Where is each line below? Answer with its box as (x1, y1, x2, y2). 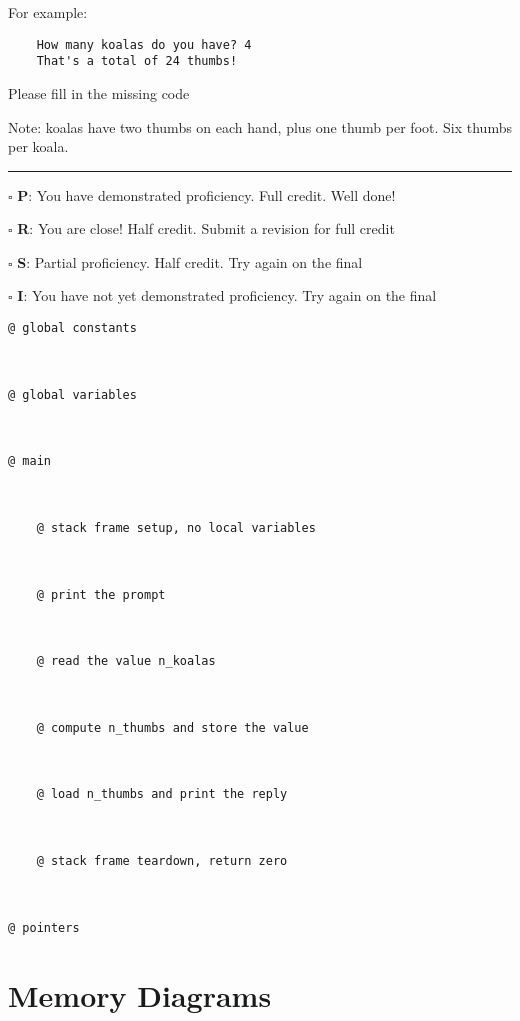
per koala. (8, 136, 69, 157)
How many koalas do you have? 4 (36, 37, 252, 52)
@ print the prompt (36, 587, 166, 602)
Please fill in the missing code (8, 82, 190, 103)
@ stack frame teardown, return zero (36, 854, 288, 869)
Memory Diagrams (8, 974, 272, 1015)
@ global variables (8, 387, 137, 402)
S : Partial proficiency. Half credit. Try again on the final (17, 251, 363, 272)
